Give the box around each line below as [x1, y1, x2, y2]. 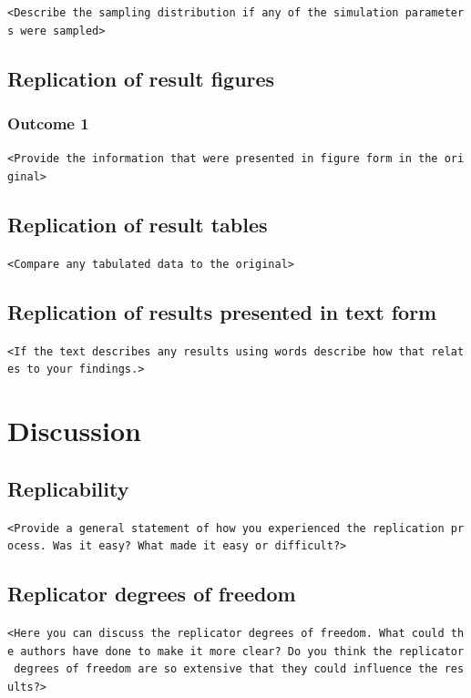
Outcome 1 [7, 112, 89, 135]
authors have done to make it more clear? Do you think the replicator [20, 644, 465, 658]
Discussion [7, 412, 141, 449]
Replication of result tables [7, 210, 268, 239]
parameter [404, 6, 465, 19]
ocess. [7, 539, 46, 553]
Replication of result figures [7, 64, 275, 92]
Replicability [7, 474, 129, 502]
